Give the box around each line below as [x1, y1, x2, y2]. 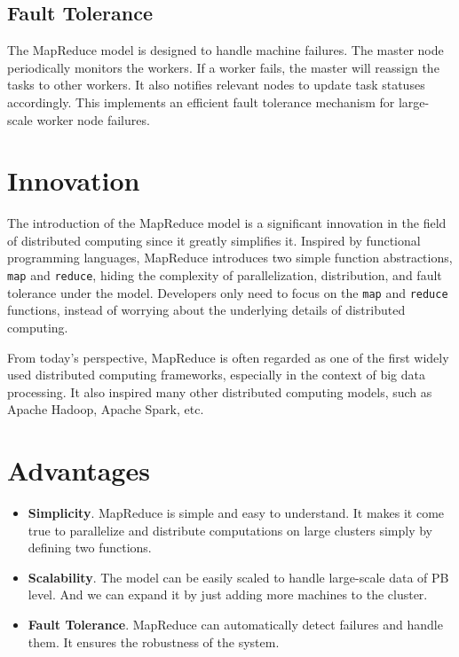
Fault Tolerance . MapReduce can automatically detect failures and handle [28, 615, 443, 634]
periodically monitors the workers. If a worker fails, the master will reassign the [7, 58, 439, 76]
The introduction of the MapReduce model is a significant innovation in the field [7, 214, 447, 232]
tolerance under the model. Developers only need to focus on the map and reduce [7, 283, 448, 301]
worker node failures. [36, 110, 150, 129]
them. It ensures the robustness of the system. [28, 632, 280, 651]
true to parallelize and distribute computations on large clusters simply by [28, 520, 433, 539]
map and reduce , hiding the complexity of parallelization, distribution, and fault [7, 266, 442, 285]
